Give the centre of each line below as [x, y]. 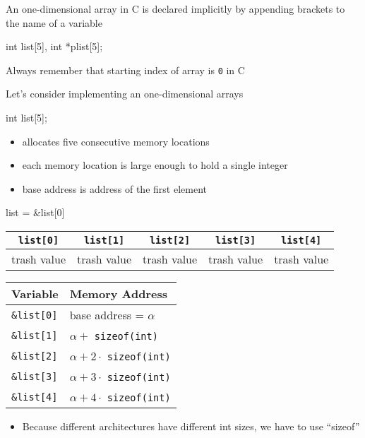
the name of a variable [54, 22]
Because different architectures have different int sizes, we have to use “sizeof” [191, 426]
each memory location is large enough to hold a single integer [155, 165]
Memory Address [118, 294]
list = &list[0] [35, 212]
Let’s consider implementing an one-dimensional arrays [125, 94]
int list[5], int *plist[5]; [54, 46]
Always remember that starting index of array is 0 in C [125, 70]
